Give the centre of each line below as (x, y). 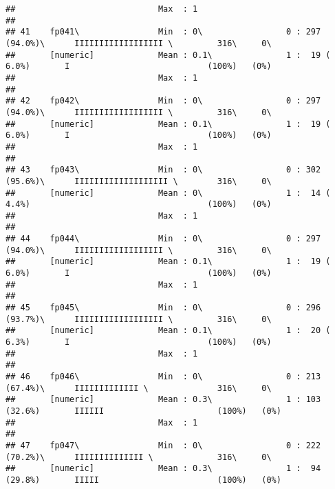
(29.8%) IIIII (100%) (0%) (143, 480)
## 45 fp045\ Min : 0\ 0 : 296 (163, 308)
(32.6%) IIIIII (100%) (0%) (143, 411)
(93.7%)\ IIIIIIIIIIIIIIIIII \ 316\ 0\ (139, 319)
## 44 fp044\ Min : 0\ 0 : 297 (163, 239)
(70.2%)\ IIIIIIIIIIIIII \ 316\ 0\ (139, 457)
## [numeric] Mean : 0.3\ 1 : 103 (163, 400)
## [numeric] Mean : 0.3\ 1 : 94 (163, 469)
